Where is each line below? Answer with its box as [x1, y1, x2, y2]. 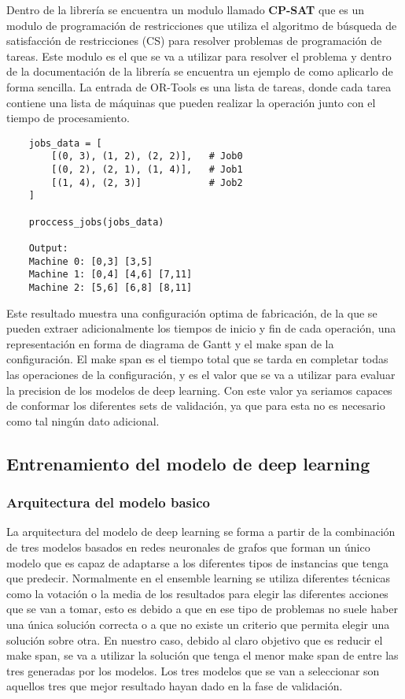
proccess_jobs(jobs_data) [28, 216, 164, 228]
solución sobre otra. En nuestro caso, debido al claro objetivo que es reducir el [6, 631, 383, 648]
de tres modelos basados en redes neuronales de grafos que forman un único [6, 538, 370, 555]
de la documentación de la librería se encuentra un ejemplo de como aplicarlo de [6, 63, 393, 80]
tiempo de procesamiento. [6, 110, 130, 126]
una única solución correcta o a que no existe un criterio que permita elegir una [6, 615, 390, 632]
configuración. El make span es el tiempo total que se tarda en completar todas [6, 351, 388, 367]
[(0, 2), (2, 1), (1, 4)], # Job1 [51, 164, 243, 176]
